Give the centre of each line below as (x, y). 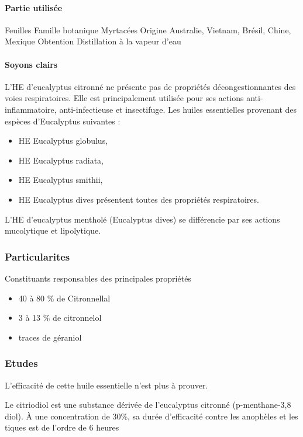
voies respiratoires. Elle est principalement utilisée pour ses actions (124, 98)
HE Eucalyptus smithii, (61, 180)
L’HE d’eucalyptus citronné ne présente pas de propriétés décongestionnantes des (150, 86)
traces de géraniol (50, 337)
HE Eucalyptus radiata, (61, 160)
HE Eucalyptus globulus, (63, 141)
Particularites (37, 256)
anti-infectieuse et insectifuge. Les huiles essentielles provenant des (178, 109)
